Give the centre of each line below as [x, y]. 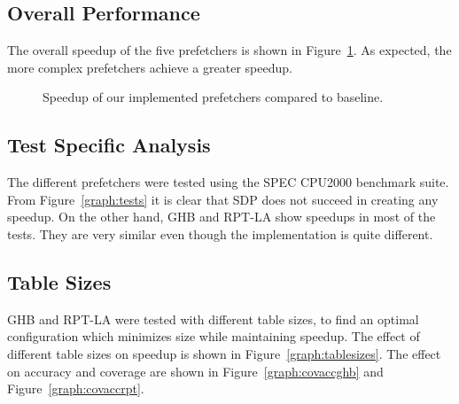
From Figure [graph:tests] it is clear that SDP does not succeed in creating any [223, 199]
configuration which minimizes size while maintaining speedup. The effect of [214, 336]
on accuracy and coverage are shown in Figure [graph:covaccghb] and [195, 371]
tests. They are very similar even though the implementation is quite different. [220, 233]
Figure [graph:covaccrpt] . [76, 388]
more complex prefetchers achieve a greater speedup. [150, 67]
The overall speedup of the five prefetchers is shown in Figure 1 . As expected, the [229, 50]
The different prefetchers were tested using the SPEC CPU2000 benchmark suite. [228, 182]
